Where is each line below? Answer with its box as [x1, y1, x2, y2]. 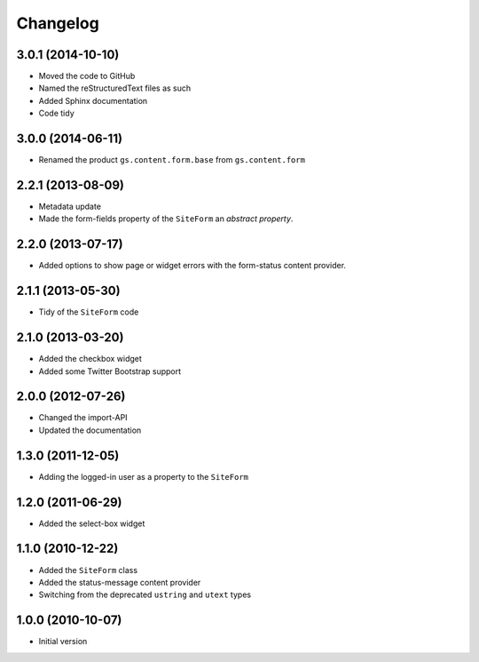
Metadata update [38, 201, 102, 212]
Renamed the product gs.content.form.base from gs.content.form [38, 155, 306, 165]
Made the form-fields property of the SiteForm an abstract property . [38, 213, 294, 224]
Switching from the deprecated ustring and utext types [38, 589, 252, 600]
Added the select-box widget [38, 518, 145, 529]
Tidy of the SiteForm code [38, 307, 139, 317]
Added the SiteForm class [38, 564, 137, 575]
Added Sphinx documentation [38, 95, 148, 106]
